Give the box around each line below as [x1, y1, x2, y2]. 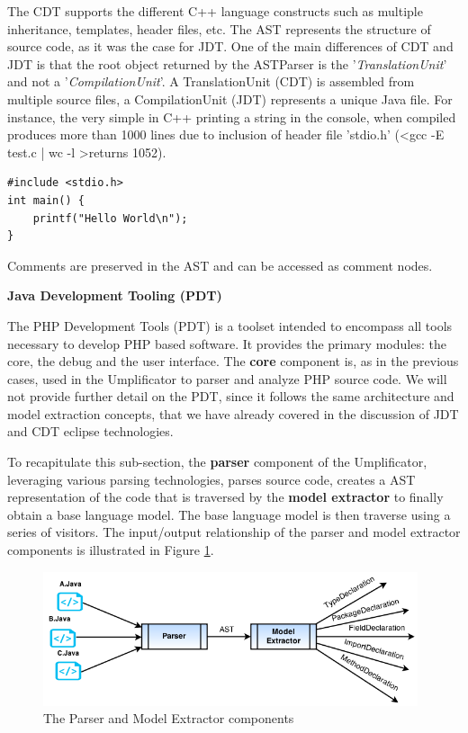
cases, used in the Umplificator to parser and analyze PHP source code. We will [7, 369, 447, 388]
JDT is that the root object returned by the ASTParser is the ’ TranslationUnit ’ [7, 54, 447, 73]
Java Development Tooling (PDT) [7, 286, 222, 305]
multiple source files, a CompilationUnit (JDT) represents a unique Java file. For [7, 89, 453, 108]
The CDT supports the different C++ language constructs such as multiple [7, 2, 423, 20]
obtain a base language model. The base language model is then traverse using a [7, 505, 451, 523]
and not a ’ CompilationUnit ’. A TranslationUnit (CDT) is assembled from [7, 72, 415, 91]
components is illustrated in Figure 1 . [7, 541, 214, 559]
